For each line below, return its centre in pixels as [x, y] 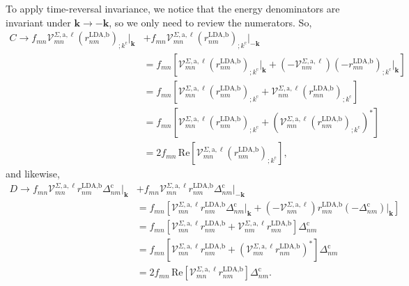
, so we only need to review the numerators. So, [210, 22]
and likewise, [33, 174]
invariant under [38, 22]
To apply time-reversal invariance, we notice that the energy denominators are [173, 8]
